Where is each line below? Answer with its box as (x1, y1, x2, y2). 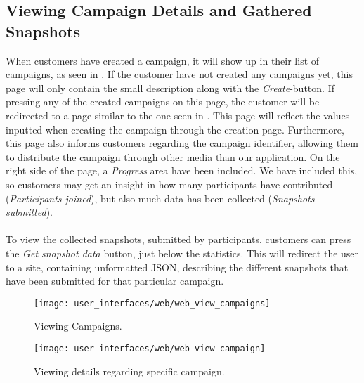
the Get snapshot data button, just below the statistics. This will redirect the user (6, 245, 359, 260)
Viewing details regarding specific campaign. (34, 363, 225, 378)
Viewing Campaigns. (34, 318, 122, 333)
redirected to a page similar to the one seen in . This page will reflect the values (6, 108, 350, 122)
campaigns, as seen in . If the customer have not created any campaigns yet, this (6, 67, 353, 82)
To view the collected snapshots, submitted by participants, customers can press (6, 232, 351, 247)
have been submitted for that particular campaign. (6, 273, 224, 288)
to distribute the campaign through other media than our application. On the (6, 149, 340, 164)
